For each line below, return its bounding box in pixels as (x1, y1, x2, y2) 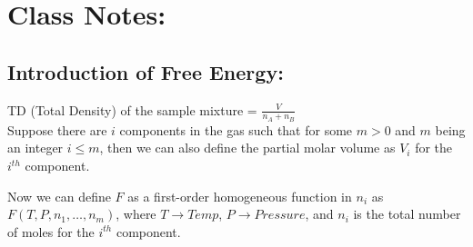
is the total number (353, 204, 461, 223)
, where (116, 204, 156, 223)
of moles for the (7, 222, 95, 241)
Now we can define (7, 186, 111, 205)
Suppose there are (7, 120, 107, 139)
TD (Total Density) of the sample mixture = (7, 100, 257, 119)
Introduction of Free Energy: (7, 57, 284, 85)
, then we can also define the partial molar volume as (99, 138, 396, 157)
